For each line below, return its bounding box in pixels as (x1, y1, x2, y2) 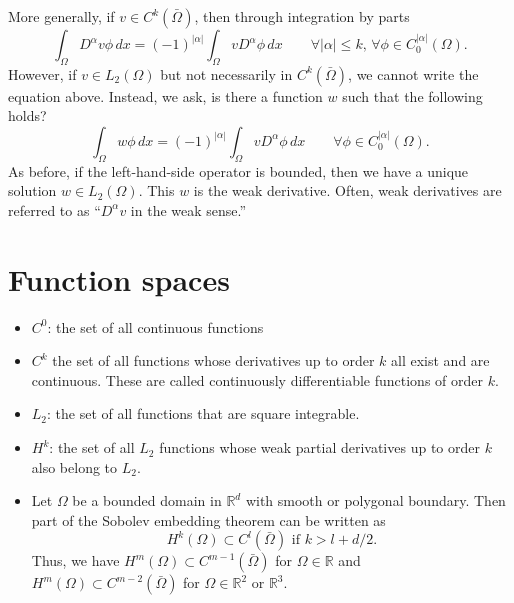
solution (8, 180, 57, 201)
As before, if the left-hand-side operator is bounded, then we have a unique (8, 160, 469, 181)
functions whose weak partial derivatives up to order (159, 437, 480, 458)
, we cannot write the (348, 63, 479, 84)
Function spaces (8, 258, 230, 299)
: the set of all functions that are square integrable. (47, 403, 360, 424)
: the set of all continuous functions (47, 316, 264, 337)
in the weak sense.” (130, 199, 247, 220)
